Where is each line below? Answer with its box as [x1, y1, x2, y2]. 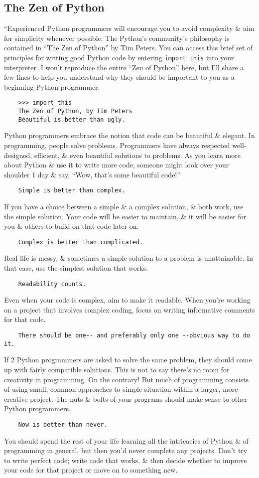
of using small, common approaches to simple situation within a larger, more [4, 384, 238, 394]
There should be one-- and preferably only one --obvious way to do [18, 332, 250, 339]
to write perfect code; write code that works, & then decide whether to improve [4, 455, 247, 465]
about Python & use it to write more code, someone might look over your [4, 159, 229, 170]
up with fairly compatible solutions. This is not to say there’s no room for [4, 364, 230, 374]
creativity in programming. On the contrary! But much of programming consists [4, 374, 249, 384]
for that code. [4, 314, 46, 324]
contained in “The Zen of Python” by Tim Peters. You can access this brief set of [4, 42, 253, 53]
